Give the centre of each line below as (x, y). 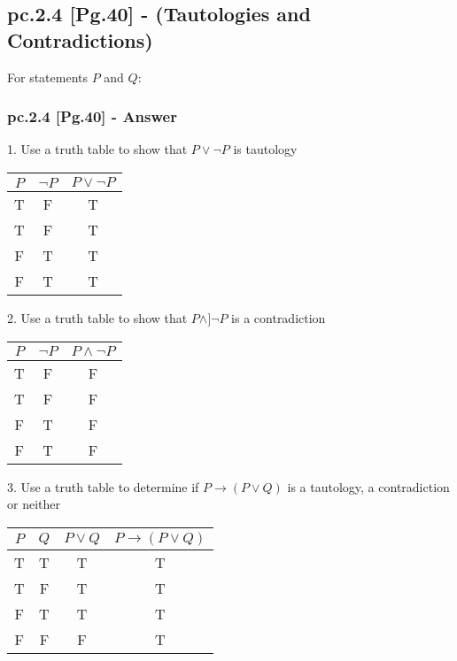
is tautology (265, 149)
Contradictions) (80, 39)
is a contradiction (279, 318)
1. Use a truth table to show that (97, 149)
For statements (47, 77)
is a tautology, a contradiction (368, 486)
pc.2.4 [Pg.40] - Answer (92, 116)
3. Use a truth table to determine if (103, 486)
